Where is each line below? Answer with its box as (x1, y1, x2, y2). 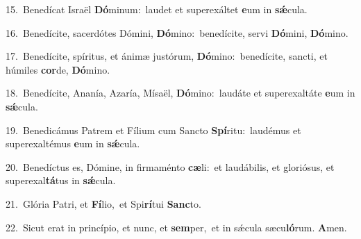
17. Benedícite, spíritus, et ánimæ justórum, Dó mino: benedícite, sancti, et (6, 49, 328, 63)
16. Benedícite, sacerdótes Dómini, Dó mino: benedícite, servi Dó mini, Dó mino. (6, 25, 349, 40)
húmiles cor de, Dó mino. (6, 62, 110, 76)
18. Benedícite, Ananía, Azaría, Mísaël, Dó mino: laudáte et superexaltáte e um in (6, 85, 355, 100)
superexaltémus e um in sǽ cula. (6, 136, 140, 151)
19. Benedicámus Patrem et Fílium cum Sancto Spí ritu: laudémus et (6, 122, 301, 137)
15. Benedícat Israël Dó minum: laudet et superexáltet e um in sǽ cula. (6, 2, 308, 16)
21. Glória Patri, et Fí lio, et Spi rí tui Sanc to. (6, 196, 201, 211)
